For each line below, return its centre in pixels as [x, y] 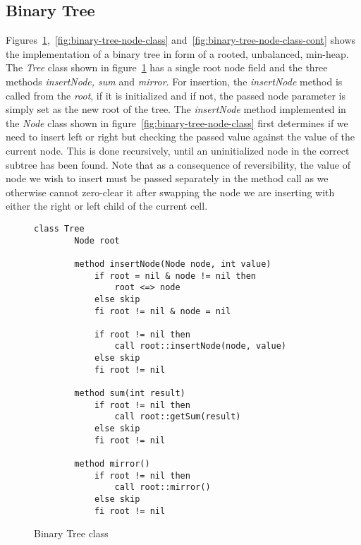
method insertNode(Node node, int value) [173, 264]
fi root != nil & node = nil [163, 311]
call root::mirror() [163, 487]
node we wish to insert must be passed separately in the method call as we [167, 178]
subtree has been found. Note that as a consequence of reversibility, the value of [178, 164]
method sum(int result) [130, 394]
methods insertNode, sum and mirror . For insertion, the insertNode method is [174, 81]
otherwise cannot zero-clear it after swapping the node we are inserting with [170, 192]
